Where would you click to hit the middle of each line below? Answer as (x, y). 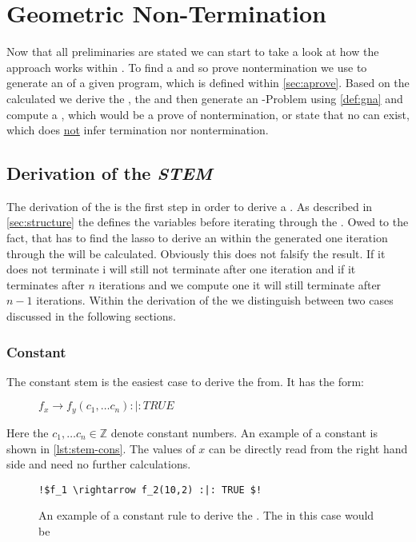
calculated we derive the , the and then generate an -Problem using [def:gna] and (205, 98)
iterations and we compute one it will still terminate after (240, 284)
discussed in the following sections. (91, 316)
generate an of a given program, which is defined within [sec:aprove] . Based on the (208, 83)
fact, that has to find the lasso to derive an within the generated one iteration (197, 238)
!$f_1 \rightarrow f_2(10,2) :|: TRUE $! (150, 490)
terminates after (46, 284)
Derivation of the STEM (110, 173)
